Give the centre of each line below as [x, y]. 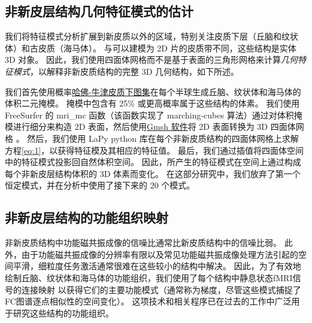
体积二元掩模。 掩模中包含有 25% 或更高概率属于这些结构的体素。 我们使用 [152, 103]
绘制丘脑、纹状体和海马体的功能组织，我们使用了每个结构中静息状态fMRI [149, 277]
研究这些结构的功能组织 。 [63, 313]
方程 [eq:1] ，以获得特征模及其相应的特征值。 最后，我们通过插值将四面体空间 [154, 150]
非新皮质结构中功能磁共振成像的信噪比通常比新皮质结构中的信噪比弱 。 [143, 243]
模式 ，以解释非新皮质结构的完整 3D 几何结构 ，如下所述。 [126, 71]
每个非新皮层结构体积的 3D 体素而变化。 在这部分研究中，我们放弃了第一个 [153, 173]
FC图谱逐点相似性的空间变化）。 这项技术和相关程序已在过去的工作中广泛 [148, 301]
